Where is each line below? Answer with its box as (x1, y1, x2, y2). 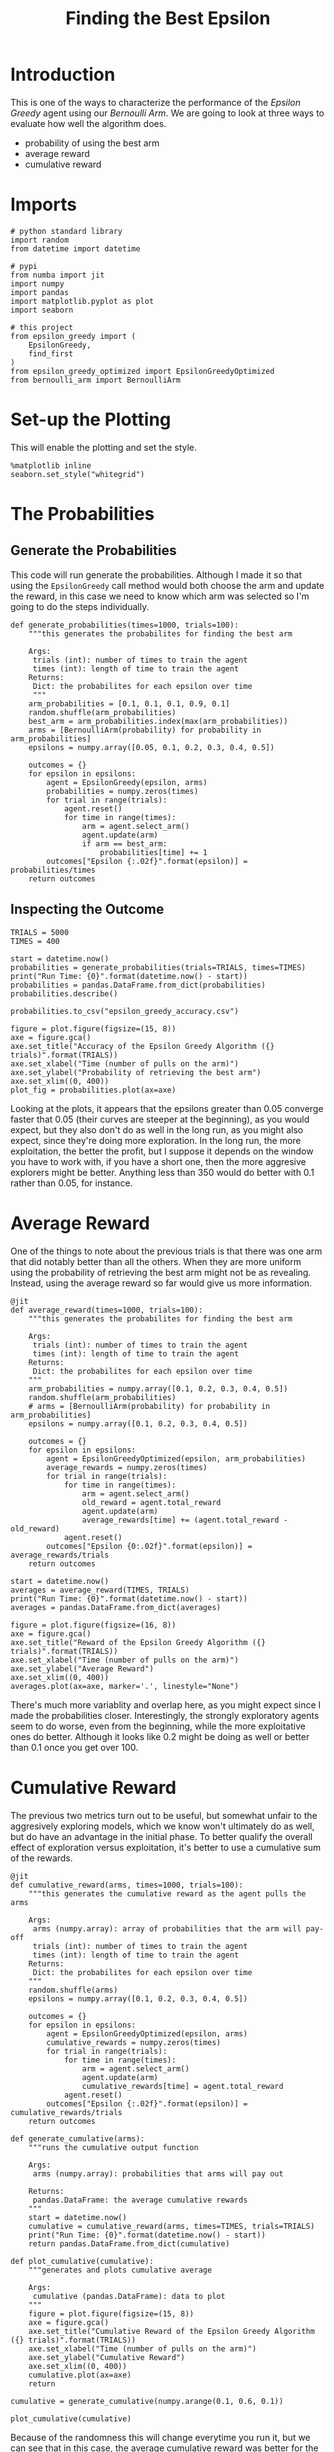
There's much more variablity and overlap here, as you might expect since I (10, 1698, 322, 1711)
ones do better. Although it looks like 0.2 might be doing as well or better (10, 1730, 310, 1742)
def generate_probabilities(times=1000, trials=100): (10, 620, 240, 630)
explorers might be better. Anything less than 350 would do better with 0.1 (10, 1166, 315, 1178)
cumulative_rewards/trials (10, 2107, 123, 2117)
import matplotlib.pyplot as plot (10, 296, 155, 306)
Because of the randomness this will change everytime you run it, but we (10, 2431, 311, 2443)
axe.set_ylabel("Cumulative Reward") (28, 2352, 186, 2362)
